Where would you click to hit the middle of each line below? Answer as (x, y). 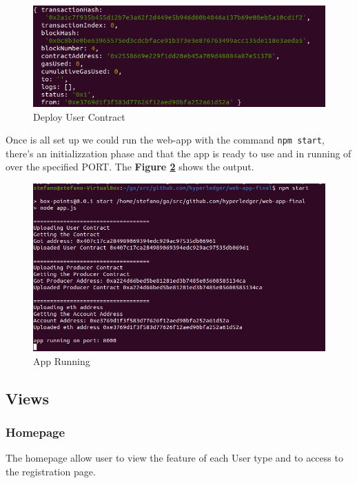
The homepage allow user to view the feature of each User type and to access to (174, 458)
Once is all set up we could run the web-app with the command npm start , (165, 140)
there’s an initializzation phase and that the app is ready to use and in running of (178, 153)
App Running (62, 361)
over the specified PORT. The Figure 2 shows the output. (130, 167)
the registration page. (51, 471)
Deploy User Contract (79, 116)
